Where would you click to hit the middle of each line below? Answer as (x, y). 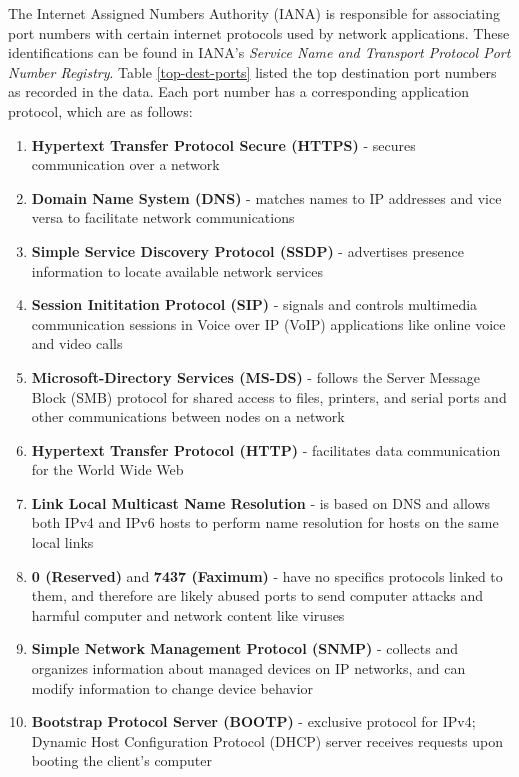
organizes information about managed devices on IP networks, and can (248, 668)
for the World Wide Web (107, 469)
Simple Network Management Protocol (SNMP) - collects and (244, 648)
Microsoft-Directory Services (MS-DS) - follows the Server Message (255, 376)
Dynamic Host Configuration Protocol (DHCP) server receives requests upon (267, 740)
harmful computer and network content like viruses (188, 614)
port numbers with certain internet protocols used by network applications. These (259, 32)
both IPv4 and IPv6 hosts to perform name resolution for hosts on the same (265, 522)
